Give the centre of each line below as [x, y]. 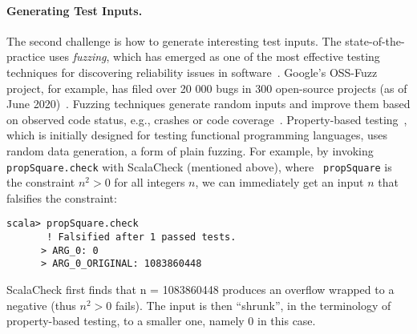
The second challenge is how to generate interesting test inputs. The [174, 40]
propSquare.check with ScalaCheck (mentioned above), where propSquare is [199, 166]
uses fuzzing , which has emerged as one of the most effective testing [214, 56]
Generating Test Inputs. [75, 10]
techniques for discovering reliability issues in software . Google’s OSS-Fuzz [192, 72]
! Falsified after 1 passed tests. [142, 237]
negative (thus [41, 305]
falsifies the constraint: [62, 197]
